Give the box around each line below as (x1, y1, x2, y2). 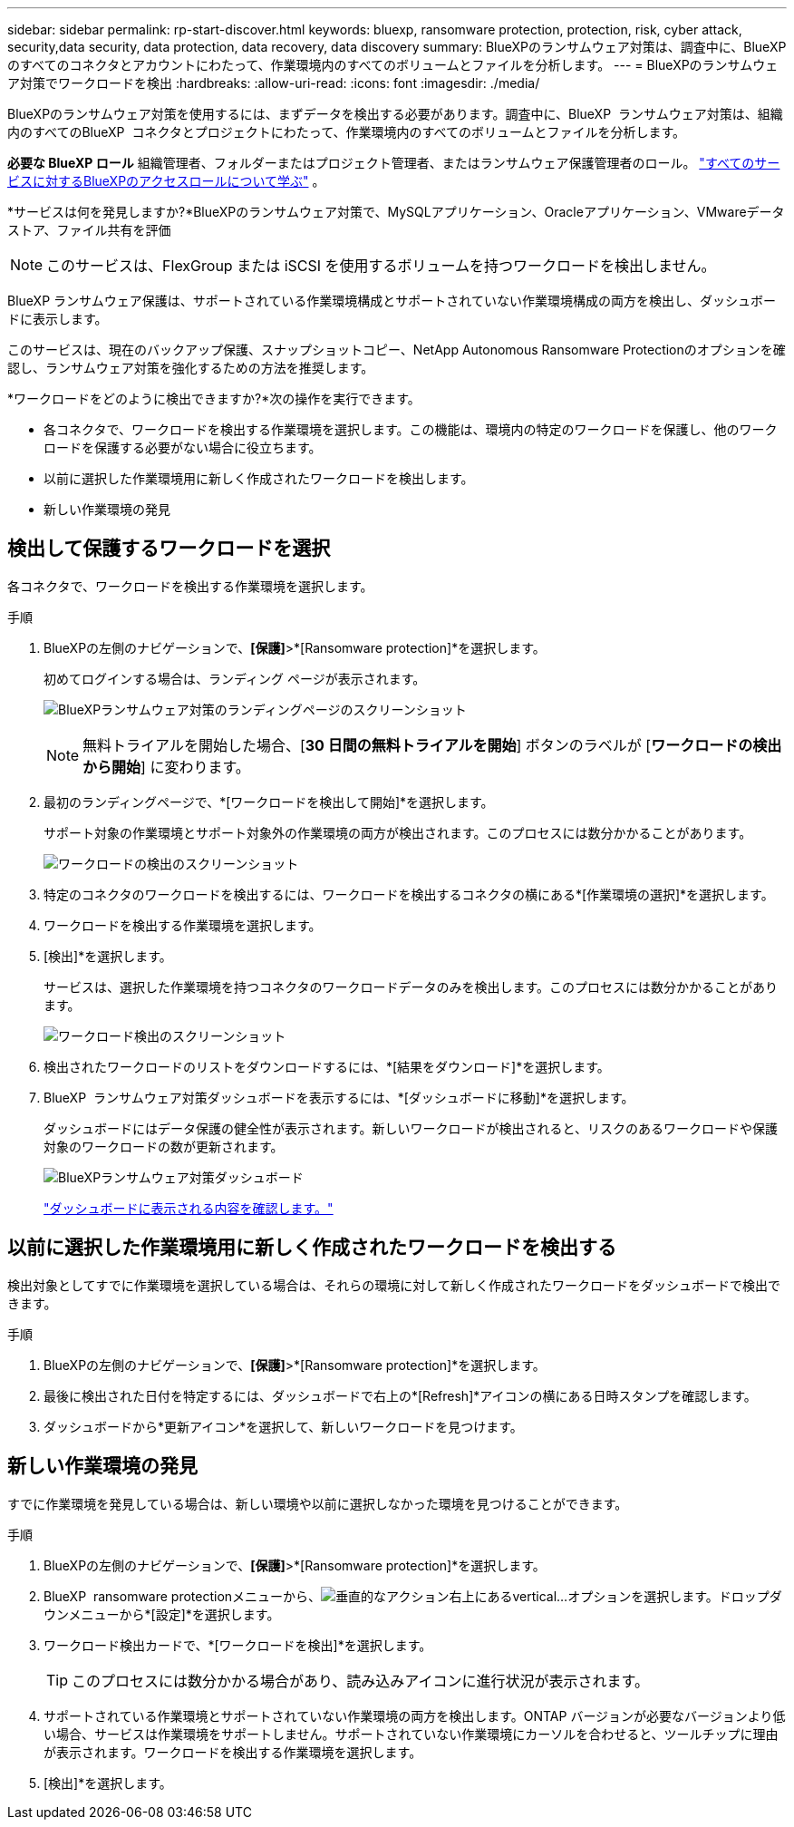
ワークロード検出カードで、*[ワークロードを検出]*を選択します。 (44, 1637, 432, 1653)
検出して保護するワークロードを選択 (7, 537, 331, 560)
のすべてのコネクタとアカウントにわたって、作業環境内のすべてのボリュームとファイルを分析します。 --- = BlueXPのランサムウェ (7, 57, 779, 73)
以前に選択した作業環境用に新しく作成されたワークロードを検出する (7, 1236, 616, 1259)
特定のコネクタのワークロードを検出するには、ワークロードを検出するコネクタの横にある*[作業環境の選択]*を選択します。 (44, 886, 774, 902)
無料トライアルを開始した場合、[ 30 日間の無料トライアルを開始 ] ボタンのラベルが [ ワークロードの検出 (82, 735, 782, 754)
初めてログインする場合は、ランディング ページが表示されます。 (44, 670, 426, 686)
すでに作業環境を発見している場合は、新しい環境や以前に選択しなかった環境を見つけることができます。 (7, 1495, 628, 1511)
